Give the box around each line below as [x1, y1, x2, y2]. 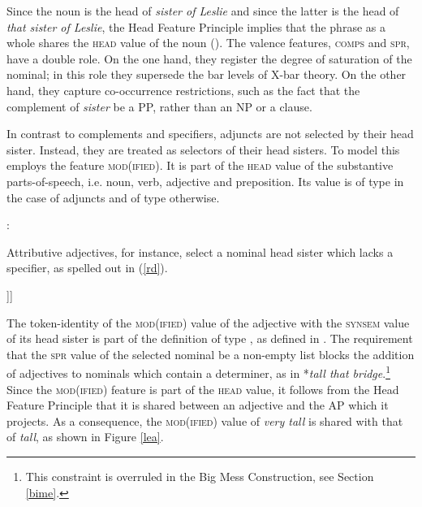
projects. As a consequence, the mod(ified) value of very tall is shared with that [6, 412, 403, 429]
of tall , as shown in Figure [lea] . [6, 428, 164, 445]
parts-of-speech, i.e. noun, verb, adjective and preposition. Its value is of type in [6, 172, 404, 189]
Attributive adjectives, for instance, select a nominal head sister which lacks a [6, 243, 394, 260]
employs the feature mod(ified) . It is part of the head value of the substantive [6, 157, 394, 174]
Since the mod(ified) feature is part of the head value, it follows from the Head [6, 380, 399, 397]
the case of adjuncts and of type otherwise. [6, 188, 220, 206]
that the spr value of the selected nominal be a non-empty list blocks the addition [6, 345, 415, 362]
